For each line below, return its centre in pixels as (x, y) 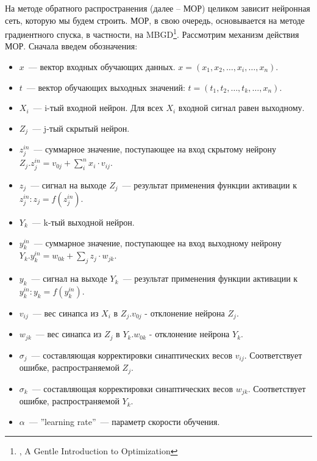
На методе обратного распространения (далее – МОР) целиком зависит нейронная (158, 8)
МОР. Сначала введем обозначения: (71, 46)
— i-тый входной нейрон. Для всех (98, 108)
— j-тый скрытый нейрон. (81, 128)
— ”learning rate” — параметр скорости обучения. (124, 421)
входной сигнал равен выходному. (241, 108)
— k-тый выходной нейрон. (83, 222)
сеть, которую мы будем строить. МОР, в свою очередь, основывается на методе (155, 20)
